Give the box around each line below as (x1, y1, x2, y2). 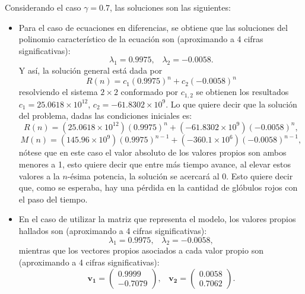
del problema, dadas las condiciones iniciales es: (18, 109, 192, 122)
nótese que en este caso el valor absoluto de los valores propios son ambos (18, 146, 287, 159)
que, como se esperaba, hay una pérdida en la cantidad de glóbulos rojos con (18, 181, 298, 194)
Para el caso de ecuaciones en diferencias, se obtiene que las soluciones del (18, 21, 288, 33)
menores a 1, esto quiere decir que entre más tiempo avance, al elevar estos (18, 158, 291, 170)
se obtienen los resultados (196, 86, 289, 98)
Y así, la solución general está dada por (18, 64, 163, 77)
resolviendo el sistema (18, 86, 98, 98)
